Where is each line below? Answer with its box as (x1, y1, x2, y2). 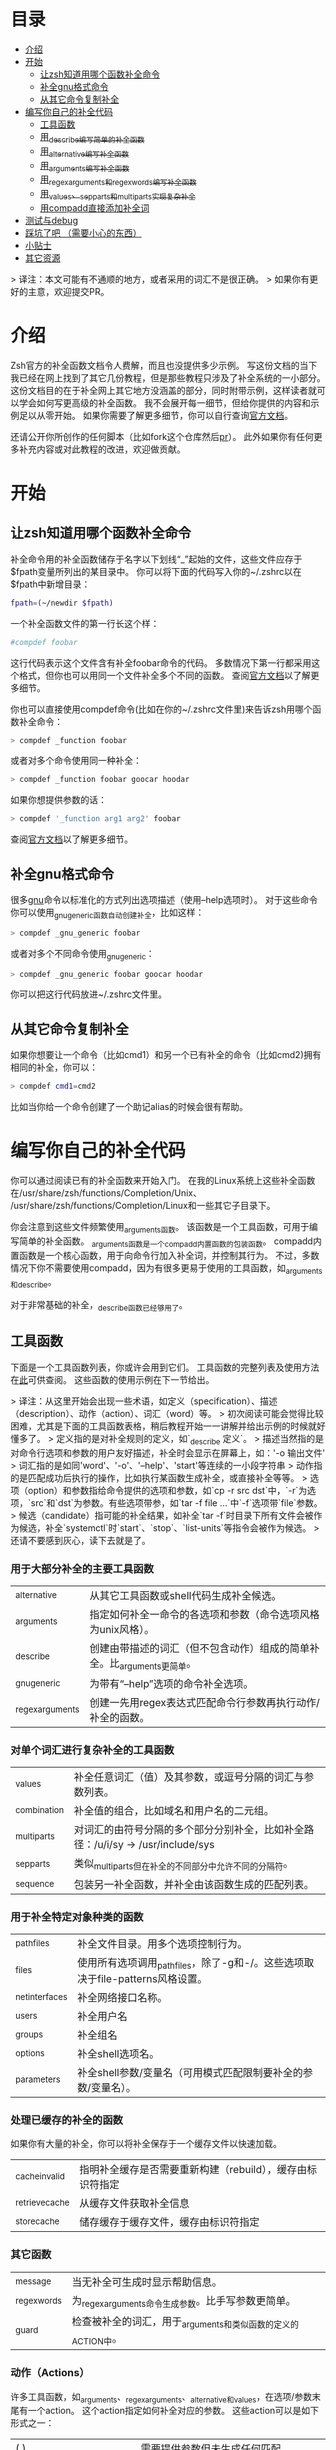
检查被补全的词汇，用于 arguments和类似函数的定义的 (71, 2314, 300, 2330)
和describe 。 (10, 1276, 57, 1290)
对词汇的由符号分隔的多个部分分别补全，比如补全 (73, 1823, 305, 1837)
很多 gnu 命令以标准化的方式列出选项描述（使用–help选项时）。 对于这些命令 (10, 894, 318, 906)
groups (15, 2029, 44, 2040)
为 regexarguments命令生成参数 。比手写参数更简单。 (71, 2293, 297, 2309)
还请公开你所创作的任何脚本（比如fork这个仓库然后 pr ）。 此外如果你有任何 (10, 430, 315, 442)
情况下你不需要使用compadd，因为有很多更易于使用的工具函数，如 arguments (10, 1261, 323, 1276)
